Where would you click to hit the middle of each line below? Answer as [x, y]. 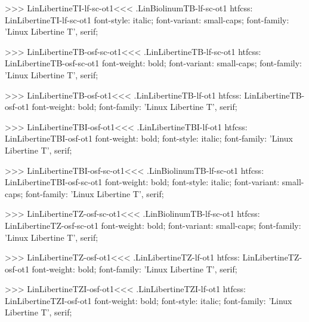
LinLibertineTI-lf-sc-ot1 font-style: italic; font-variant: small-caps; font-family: [147, 19]
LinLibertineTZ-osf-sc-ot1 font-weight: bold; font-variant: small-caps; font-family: [153, 225]
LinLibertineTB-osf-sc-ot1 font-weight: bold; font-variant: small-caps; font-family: [153, 63]
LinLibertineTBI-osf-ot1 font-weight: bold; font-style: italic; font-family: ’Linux [149, 138]
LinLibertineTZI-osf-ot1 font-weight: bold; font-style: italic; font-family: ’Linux [149, 300]
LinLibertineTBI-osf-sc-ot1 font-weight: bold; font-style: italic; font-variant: [142, 182]
